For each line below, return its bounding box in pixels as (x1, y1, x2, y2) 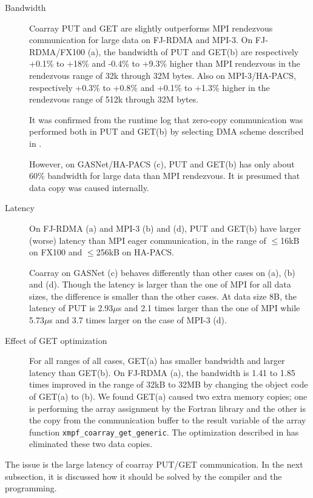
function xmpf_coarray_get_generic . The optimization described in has (29, 425, 299, 438)
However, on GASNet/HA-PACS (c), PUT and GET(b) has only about (29, 157, 295, 170)
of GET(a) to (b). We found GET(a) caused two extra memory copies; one (29, 390, 308, 403)
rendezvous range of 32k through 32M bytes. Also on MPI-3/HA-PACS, (29, 69, 296, 81)
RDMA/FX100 (29, 45, 85, 58)
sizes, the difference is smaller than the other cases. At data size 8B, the (29, 289, 297, 302)
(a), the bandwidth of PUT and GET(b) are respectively (87, 45, 299, 58)
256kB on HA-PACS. (96, 246, 174, 258)
